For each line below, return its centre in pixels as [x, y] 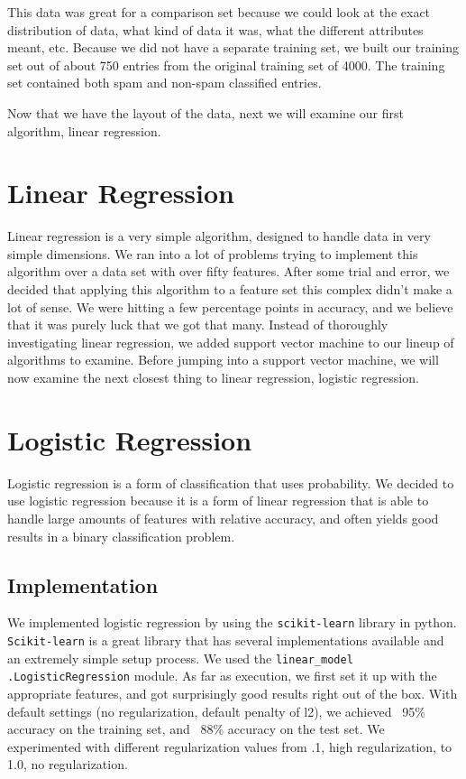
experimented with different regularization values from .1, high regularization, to [230, 746]
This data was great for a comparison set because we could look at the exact [219, 12]
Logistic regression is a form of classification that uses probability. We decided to [231, 482]
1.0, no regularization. [68, 764]
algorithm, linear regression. [84, 130]
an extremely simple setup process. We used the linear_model [180, 658]
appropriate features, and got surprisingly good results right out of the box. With [233, 693]
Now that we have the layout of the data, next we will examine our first [206, 112]
